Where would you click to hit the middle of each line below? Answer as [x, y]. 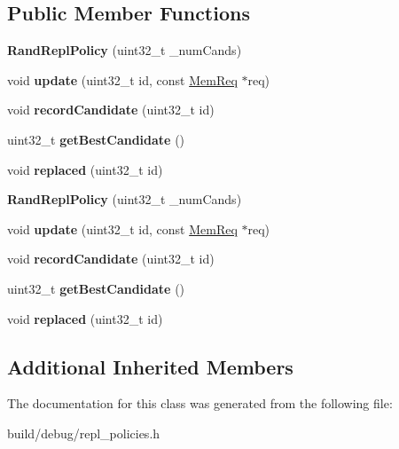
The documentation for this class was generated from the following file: [200, 403]
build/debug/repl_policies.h [84, 433]
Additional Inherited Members [150, 366]
